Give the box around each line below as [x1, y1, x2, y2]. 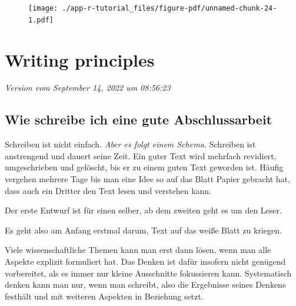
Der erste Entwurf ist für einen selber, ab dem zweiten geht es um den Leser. [5, 204, 282, 216]
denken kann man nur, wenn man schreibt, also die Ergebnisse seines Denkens [5, 278, 286, 291]
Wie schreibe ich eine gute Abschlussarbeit [5, 110, 272, 129]
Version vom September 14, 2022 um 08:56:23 [5, 81, 171, 94]
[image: [28, 4, 58, 12]
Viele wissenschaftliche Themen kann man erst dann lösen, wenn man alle [5, 244, 271, 256]
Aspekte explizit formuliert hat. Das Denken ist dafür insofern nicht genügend [5, 255, 286, 267]
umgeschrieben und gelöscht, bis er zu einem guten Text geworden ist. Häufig [5, 161, 284, 173]
